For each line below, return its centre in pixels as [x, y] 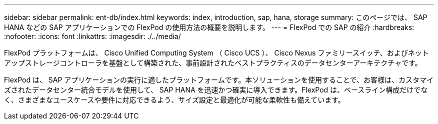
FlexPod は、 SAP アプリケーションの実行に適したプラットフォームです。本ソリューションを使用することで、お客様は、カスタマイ [219, 80]
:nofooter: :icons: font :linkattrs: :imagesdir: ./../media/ [92, 36]
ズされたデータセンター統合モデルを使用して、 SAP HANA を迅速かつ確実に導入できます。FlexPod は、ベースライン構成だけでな [216, 90]
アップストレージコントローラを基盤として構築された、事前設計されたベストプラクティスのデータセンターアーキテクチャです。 [213, 63]
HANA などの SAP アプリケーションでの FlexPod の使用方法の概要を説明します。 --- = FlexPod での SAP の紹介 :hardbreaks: [209, 27]
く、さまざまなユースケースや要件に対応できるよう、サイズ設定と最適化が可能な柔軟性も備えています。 [174, 100]
